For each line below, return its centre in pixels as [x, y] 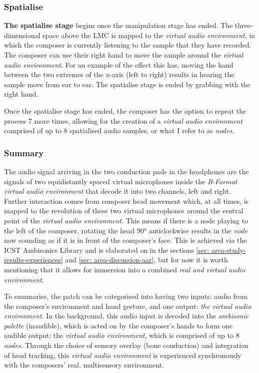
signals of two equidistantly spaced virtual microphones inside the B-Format [121, 181]
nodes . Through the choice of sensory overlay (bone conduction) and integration [126, 345]
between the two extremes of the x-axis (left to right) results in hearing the [119, 74]
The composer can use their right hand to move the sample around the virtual [124, 55]
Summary [24, 152]
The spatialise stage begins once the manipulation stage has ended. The [118, 25]
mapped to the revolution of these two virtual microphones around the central [124, 211]
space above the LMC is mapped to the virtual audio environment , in [149, 35]
